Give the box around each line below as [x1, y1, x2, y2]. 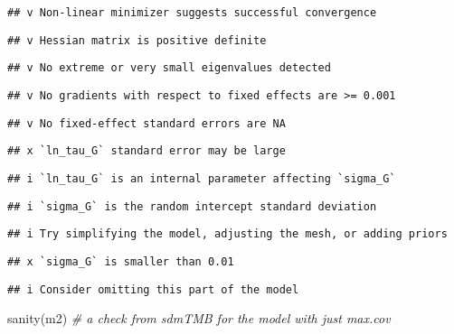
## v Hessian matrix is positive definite [7, 33, 267, 47]
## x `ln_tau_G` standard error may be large [7, 144, 286, 158]
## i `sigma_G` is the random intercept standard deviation [7, 199, 377, 213]
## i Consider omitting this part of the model [7, 283, 299, 296]
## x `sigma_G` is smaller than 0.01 [7, 255, 234, 268]
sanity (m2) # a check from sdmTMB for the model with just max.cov [7, 309, 391, 328]
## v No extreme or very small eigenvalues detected [7, 61, 331, 75]
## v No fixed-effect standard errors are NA [7, 116, 286, 130]
